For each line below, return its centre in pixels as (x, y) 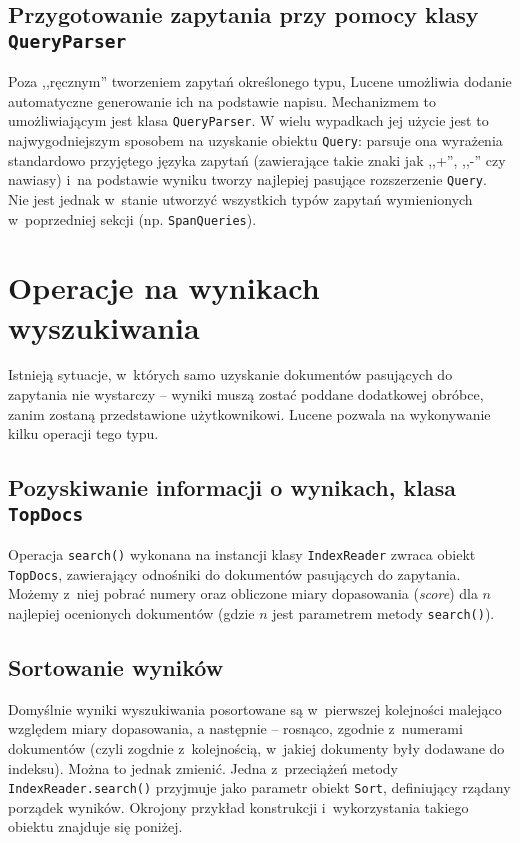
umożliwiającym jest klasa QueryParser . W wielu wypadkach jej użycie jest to (248, 120)
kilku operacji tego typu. (83, 433)
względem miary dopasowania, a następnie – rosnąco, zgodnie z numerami (235, 728)
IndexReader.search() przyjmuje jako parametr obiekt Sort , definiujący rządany (259, 787)
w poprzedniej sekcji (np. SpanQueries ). (132, 218)
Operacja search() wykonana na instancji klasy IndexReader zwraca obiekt (242, 554)
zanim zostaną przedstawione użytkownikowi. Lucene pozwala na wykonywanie (249, 413)
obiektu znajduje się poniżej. (95, 826)
